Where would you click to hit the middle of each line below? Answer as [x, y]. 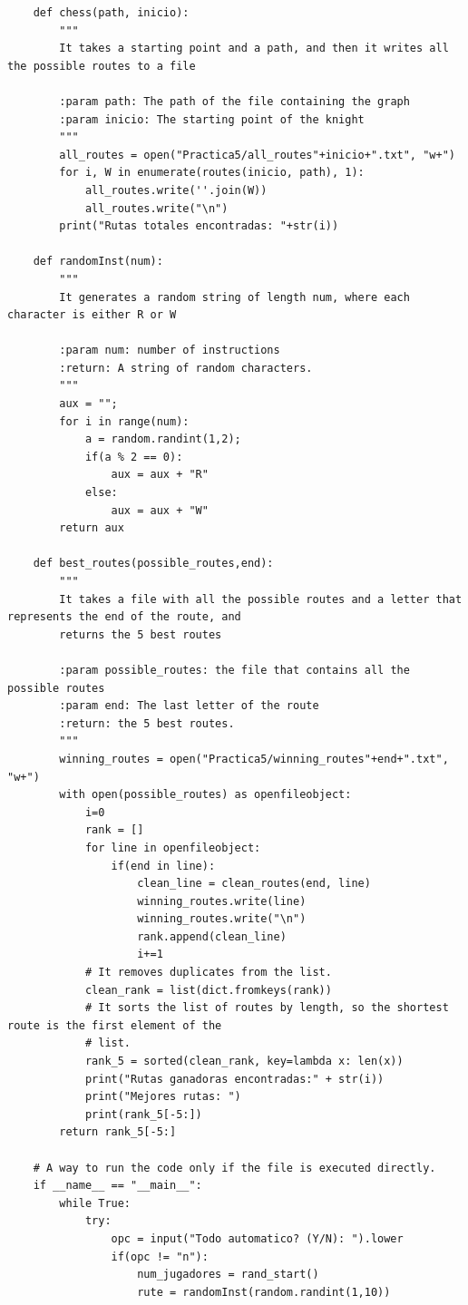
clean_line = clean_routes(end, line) [254, 884]
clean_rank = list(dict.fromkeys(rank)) [208, 990]
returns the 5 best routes [141, 634]
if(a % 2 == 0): [134, 457]
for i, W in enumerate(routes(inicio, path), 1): [212, 173]
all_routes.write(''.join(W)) [176, 190]
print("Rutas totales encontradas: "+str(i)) [199, 226]
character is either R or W [92, 315]
